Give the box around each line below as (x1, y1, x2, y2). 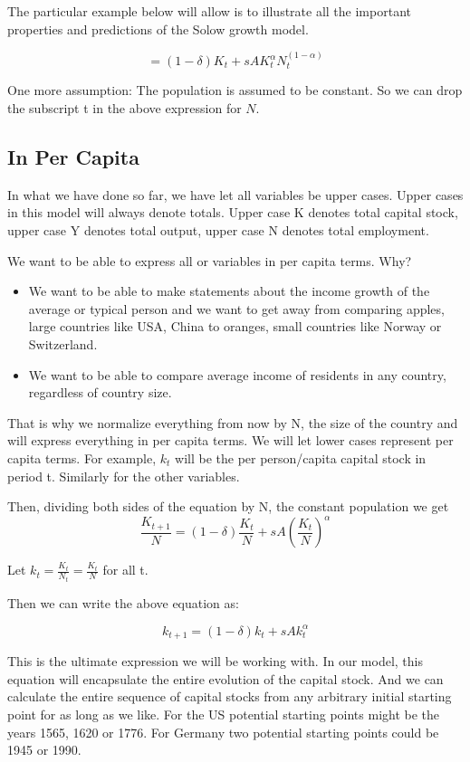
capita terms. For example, (7, 448, 157, 467)
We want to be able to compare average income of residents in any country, (28, 365, 446, 384)
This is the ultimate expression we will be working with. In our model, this (7, 652, 423, 671)
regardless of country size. (28, 383, 172, 402)
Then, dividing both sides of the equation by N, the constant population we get (7, 497, 449, 516)
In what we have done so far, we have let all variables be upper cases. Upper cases (7, 185, 464, 204)
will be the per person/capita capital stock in (175, 448, 427, 467)
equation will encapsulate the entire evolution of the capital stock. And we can (7, 669, 444, 688)
